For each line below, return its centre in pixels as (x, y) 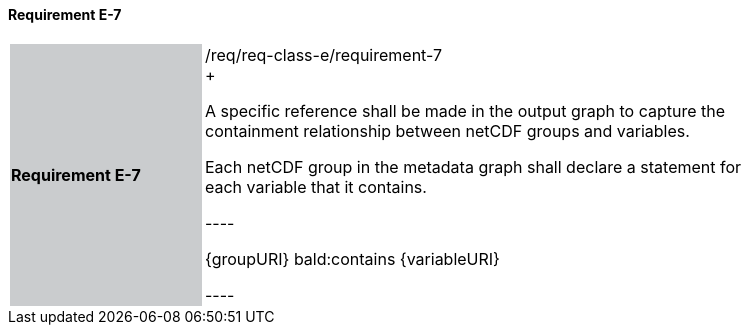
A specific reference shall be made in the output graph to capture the (465, 110)
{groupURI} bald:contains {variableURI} (352, 258)
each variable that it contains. (316, 186)
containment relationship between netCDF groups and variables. (447, 130)
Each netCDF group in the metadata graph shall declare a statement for (473, 166)
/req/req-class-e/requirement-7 (324, 54)
